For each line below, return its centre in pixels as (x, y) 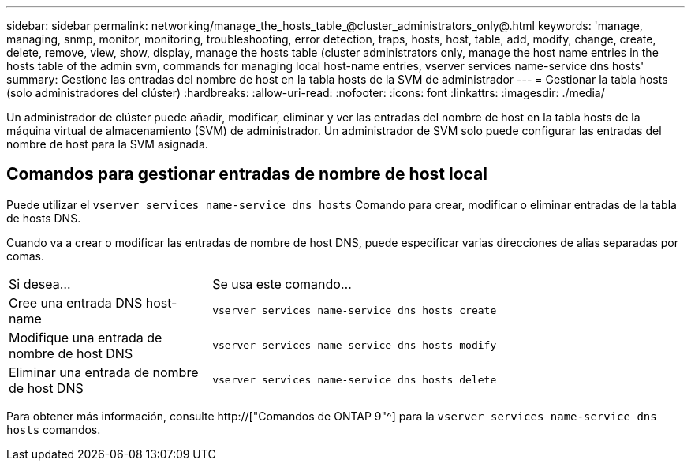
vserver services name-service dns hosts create (355, 311)
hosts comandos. (54, 429)
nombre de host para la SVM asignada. (107, 144)
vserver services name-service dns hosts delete (355, 380)
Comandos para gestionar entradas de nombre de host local (247, 174)
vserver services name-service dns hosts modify (355, 346)
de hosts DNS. (44, 218)
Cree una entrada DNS (76, 303)
